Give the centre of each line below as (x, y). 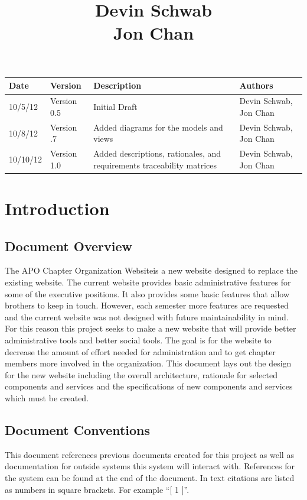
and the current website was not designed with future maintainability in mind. (147, 316)
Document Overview (68, 246)
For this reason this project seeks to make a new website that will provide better (151, 328)
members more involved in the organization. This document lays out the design (148, 363)
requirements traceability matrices (155, 165)
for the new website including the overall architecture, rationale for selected (141, 374)
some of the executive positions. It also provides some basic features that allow (147, 293)
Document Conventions (78, 429)
